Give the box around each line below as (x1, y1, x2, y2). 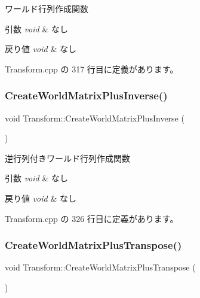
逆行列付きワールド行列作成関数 (5, 151, 130, 164)
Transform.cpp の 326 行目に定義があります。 (5, 212, 179, 224)
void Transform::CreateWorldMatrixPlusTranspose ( (5, 261, 196, 273)
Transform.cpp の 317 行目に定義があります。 (5, 62, 179, 75)
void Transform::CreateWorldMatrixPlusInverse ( (5, 111, 184, 124)
